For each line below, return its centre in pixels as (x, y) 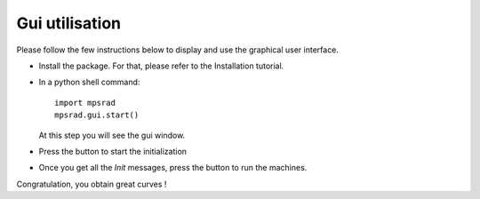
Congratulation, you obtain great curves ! (92, 184)
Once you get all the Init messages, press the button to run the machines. (173, 168)
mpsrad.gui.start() (97, 115)
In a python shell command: (89, 82)
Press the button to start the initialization (112, 151)
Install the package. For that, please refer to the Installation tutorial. (161, 66)
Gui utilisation (69, 23)
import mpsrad (85, 103)
